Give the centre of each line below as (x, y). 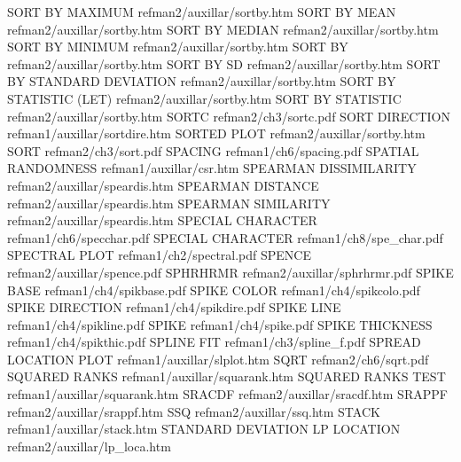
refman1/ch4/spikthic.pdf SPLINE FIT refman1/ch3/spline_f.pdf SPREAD (214, 342)
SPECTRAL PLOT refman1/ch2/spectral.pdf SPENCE (160, 255)
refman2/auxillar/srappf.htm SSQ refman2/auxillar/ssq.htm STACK (194, 411)
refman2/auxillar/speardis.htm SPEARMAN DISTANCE (163, 185)
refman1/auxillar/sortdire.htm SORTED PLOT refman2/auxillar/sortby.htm (216, 133)
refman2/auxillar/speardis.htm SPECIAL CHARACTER (162, 220)
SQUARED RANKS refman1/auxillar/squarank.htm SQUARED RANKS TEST (227, 376)
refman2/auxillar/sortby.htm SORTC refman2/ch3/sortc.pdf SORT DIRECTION (229, 116)
